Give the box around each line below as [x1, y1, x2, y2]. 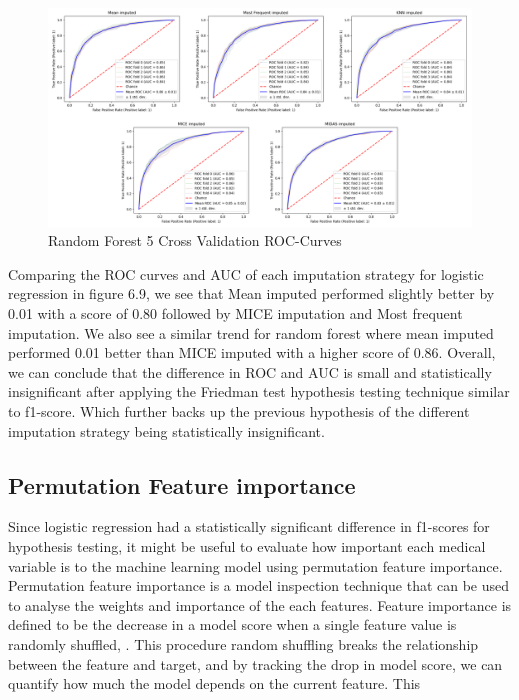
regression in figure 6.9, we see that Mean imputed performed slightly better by [8, 283, 495, 304]
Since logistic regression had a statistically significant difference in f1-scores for [8, 516, 490, 537]
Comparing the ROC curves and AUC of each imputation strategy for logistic [8, 263, 484, 284]
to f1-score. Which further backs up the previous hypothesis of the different [8, 400, 470, 421]
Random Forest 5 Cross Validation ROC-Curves [48, 230, 342, 251]
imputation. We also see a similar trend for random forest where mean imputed [8, 322, 494, 343]
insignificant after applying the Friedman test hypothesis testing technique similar [8, 381, 510, 402]
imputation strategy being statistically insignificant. [8, 420, 325, 441]
